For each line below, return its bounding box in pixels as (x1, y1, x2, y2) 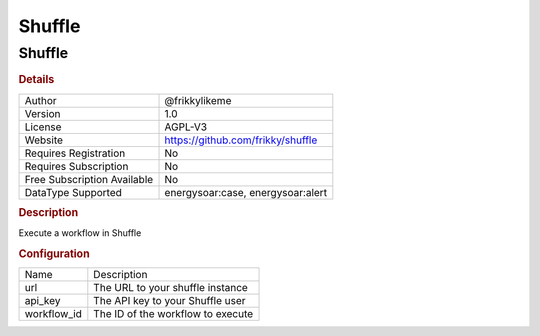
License (24, 120, 62, 134)
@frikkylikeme (164, 93, 232, 107)
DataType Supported (24, 185, 122, 199)
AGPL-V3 (164, 120, 208, 134)
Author (24, 93, 57, 107)
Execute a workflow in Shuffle (18, 227, 142, 239)
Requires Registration (24, 146, 126, 160)
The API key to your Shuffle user (93, 294, 246, 308)
